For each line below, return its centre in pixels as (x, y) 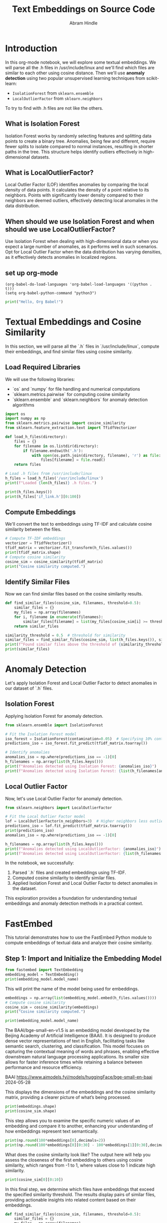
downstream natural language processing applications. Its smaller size (77, 1057)
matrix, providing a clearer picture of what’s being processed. (68, 1097)
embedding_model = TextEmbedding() (42, 975)
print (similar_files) (28, 649)
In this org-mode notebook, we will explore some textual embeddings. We (81, 62)
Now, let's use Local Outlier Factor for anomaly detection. (64, 799)
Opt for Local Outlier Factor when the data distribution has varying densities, (83, 252)
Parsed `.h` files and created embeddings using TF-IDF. (69, 873)
